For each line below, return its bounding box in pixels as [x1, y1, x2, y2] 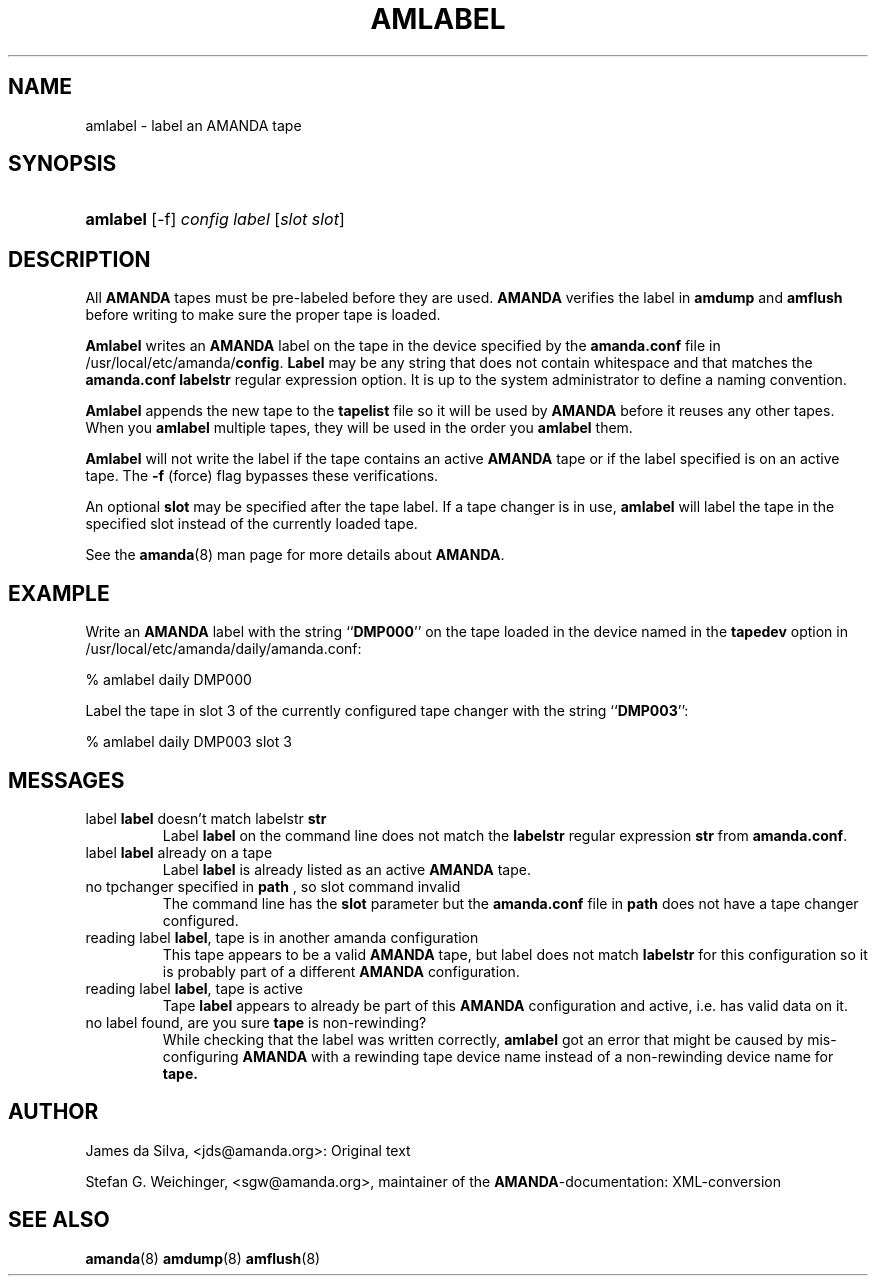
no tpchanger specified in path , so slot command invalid [85, 877, 461, 895]
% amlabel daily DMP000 [85, 671, 252, 689]
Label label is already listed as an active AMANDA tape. [162, 860, 531, 878]
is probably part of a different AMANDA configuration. [162, 962, 520, 980]
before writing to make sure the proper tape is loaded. [85, 306, 441, 324]
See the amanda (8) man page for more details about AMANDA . [85, 546, 505, 564]
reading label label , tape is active [85, 979, 304, 997]
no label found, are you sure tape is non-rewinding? [85, 1013, 427, 1031]
